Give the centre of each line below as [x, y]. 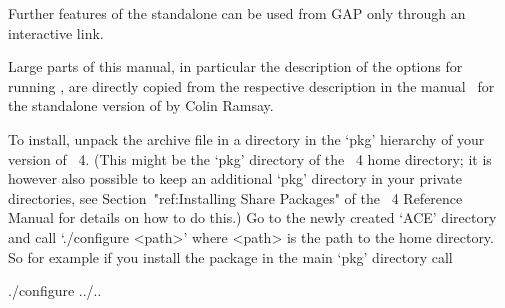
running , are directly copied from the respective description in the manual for [251, 85]
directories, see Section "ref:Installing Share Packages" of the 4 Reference [235, 197]
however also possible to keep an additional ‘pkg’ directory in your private [235, 178]
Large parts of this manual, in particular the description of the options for [235, 66]
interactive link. [56, 32]
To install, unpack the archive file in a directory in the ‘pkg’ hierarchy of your [246, 138]
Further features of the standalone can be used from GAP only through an [237, 13]
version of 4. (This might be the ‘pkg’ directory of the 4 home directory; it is [250, 158]
